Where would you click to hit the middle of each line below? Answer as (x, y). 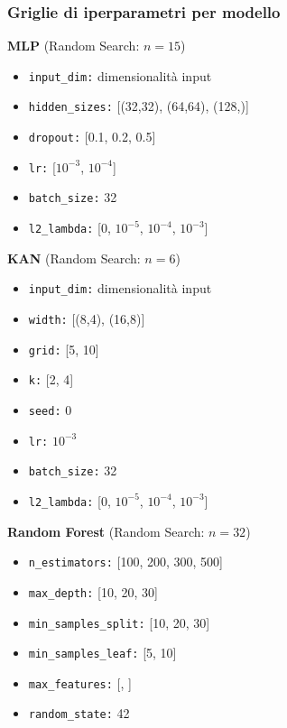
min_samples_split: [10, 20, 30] (119, 622)
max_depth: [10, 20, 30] (93, 591)
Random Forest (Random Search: (106, 531)
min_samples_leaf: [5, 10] (102, 653)
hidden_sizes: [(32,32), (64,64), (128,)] (139, 106)
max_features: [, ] (80, 682)
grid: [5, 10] (64, 349)
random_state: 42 (79, 713)
